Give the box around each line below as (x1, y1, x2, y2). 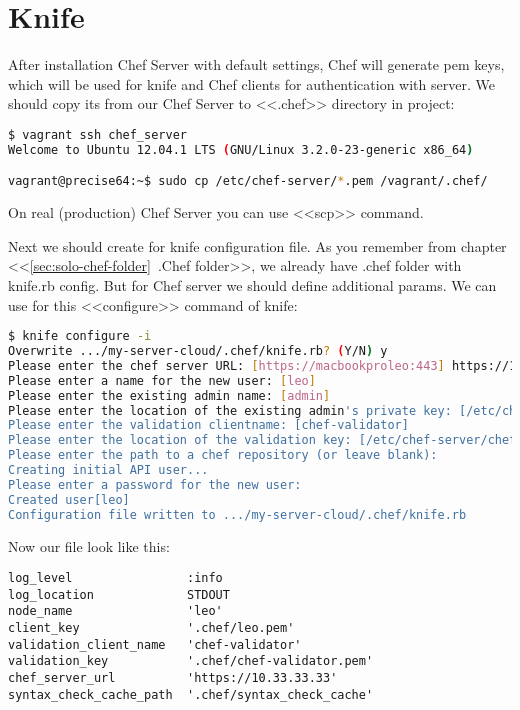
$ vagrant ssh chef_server (8, 127, 187, 142)
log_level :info (8, 571, 223, 586)
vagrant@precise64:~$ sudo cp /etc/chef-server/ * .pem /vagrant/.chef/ (8, 174, 488, 189)
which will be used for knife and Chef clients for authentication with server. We (8, 73, 495, 94)
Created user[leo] (8, 492, 130, 507)
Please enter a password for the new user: (8, 477, 302, 492)
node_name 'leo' (8, 604, 223, 619)
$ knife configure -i (8, 329, 152, 344)
